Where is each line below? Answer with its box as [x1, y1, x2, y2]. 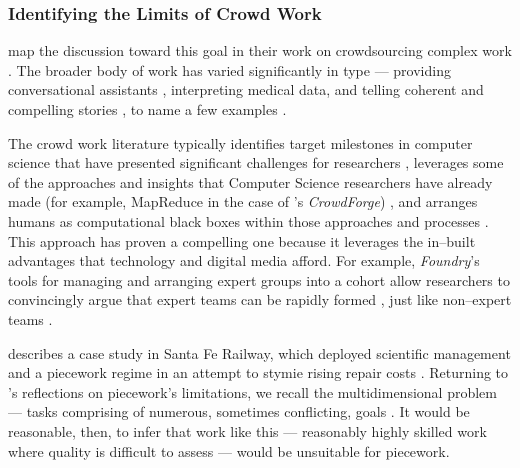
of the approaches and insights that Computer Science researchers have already [8, 171, 493, 192]
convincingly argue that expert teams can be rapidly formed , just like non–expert [8, 289, 512, 310]
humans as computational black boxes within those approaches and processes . [8, 210, 489, 231]
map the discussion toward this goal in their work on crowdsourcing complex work [8, 40, 512, 61]
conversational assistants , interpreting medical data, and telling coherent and [8, 79, 484, 100]
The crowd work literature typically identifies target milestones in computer [8, 132, 473, 153]
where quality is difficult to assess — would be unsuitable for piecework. [8, 440, 450, 461]
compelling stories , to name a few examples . [8, 99, 287, 119]
